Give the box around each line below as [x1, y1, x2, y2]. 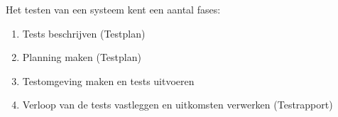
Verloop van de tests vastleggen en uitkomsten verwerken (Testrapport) [22, 97, 333, 112]
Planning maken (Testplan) [22, 50, 141, 65]
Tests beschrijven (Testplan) [22, 26, 146, 40]
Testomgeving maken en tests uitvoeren [22, 73, 195, 88]
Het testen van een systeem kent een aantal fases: [6, 2, 221, 16]
